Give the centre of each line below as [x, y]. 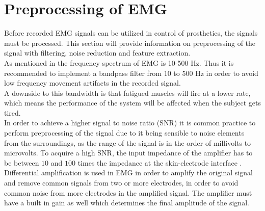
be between [22, 162]
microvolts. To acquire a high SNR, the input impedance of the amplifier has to [128, 153]
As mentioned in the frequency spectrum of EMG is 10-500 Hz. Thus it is [119, 62]
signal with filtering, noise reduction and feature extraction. [97, 53]
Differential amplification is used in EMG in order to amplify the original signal [128, 173]
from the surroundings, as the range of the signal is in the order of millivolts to [128, 142]
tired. [12, 112]
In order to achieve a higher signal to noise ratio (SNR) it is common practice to [130, 123]
